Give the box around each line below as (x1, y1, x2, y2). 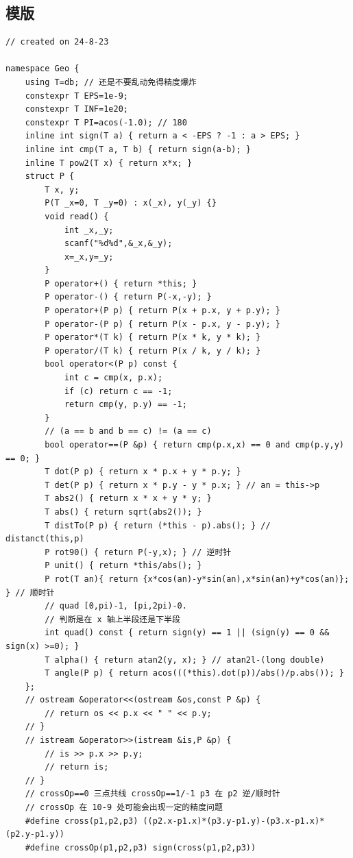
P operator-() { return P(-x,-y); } (45, 292, 212, 302)
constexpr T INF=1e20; (25, 104, 128, 114)
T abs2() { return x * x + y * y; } (45, 493, 212, 504)
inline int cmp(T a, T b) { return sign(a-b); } (25, 144, 251, 154)
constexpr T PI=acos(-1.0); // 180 (25, 117, 187, 127)
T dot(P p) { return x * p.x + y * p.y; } (45, 467, 241, 477)
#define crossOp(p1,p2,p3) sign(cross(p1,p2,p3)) (25, 842, 256, 853)
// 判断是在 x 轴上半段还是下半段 (45, 614, 180, 624)
